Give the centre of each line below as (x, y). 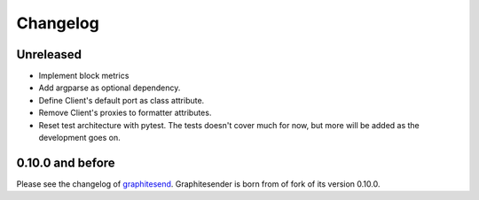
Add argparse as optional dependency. (110, 88)
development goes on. (79, 138)
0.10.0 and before (66, 162)
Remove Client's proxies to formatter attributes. (125, 113)
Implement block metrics (84, 76)
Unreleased (49, 54)
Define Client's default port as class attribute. (122, 100)
